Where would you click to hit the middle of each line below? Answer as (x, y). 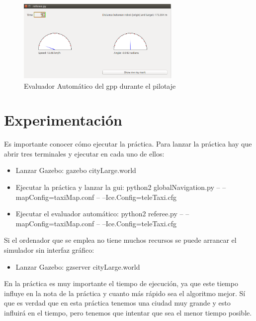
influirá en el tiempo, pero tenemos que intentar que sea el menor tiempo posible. (128, 313)
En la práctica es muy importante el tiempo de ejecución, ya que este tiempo (121, 283)
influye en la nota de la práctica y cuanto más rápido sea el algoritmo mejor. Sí (125, 293)
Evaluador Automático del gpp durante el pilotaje (100, 85)
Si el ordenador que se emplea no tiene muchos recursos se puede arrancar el (120, 240)
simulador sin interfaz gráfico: (49, 250)
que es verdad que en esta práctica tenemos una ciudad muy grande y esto (117, 303)
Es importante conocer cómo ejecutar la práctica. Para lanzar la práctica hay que (128, 144)
